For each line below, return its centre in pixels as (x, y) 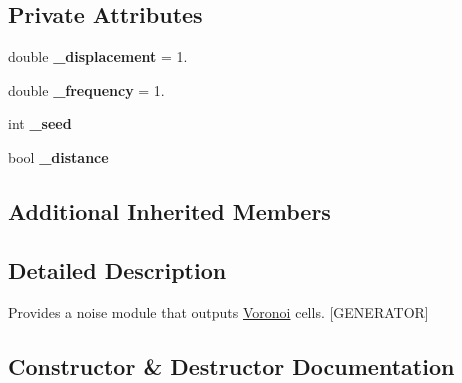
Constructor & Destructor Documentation (231, 365)
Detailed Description (117, 269)
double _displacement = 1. (98, 56)
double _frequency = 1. (86, 89)
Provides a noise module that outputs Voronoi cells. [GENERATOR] (218, 311)
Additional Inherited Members (169, 210)
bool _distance (58, 156)
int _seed (40, 123)
